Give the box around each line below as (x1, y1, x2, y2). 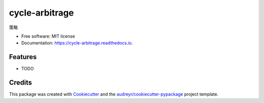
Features (9, 53, 37, 61)
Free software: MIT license (21, 33, 75, 39)
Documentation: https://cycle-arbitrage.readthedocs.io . (21, 40, 133, 46)
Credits (9, 79, 32, 87)
